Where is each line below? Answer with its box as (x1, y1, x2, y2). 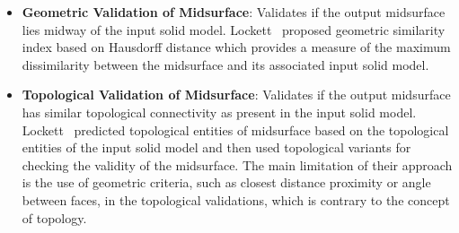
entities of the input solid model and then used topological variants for (22, 138, 411, 157)
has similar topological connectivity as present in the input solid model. (22, 102, 417, 121)
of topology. (22, 208, 87, 227)
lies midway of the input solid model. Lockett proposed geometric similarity (22, 20, 446, 39)
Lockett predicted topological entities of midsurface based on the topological (22, 120, 449, 139)
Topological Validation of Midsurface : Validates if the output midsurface (22, 85, 451, 104)
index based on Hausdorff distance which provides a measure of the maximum (22, 38, 451, 56)
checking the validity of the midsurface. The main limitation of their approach (22, 155, 453, 174)
